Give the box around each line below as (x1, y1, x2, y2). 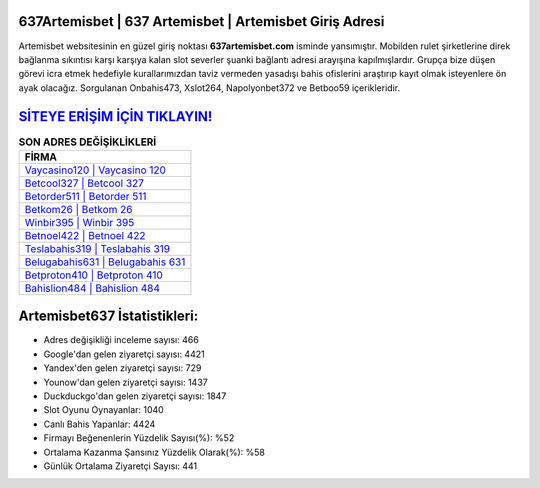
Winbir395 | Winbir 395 (24, 215, 135, 229)
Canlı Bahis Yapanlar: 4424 (43, 418, 156, 430)
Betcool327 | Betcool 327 (24, 176, 145, 190)
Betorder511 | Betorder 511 (24, 189, 147, 203)
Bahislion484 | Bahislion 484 (24, 281, 160, 295)
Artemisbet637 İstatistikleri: (18, 308, 199, 325)
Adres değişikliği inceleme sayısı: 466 (43, 334, 199, 346)
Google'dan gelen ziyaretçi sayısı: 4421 (43, 348, 205, 360)
